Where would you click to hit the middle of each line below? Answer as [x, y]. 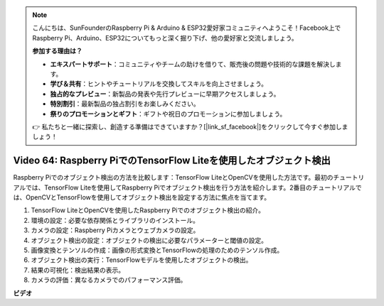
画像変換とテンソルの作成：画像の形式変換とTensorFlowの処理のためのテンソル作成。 [157, 250]
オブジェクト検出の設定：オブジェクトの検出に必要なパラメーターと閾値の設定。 [149, 240]
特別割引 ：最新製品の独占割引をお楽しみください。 [125, 104]
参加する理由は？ [57, 51]
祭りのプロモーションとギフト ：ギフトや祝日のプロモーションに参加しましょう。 [168, 114]
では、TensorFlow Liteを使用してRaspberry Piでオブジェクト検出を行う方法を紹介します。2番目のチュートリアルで [193, 187]
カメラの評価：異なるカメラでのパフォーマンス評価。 [109, 280]
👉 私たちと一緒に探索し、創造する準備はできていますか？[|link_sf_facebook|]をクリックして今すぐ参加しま [190, 126]
